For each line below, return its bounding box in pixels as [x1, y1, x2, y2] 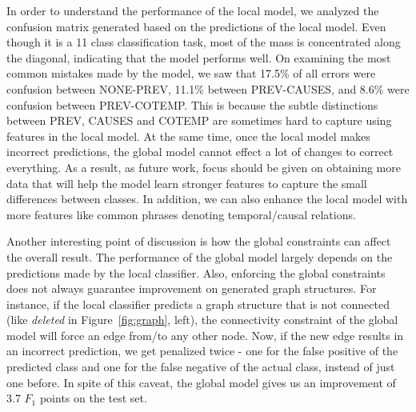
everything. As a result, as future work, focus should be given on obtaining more [6, 158, 401, 175]
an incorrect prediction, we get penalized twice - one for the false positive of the [6, 342, 398, 359]
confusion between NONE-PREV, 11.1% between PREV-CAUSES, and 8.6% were [6, 80, 410, 97]
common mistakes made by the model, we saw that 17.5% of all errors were [6, 65, 376, 82]
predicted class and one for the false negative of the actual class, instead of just [6, 358, 395, 375]
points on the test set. [39, 390, 147, 406]
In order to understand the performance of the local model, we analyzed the [6, 2, 379, 18]
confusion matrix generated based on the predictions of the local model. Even [6, 18, 386, 34]
